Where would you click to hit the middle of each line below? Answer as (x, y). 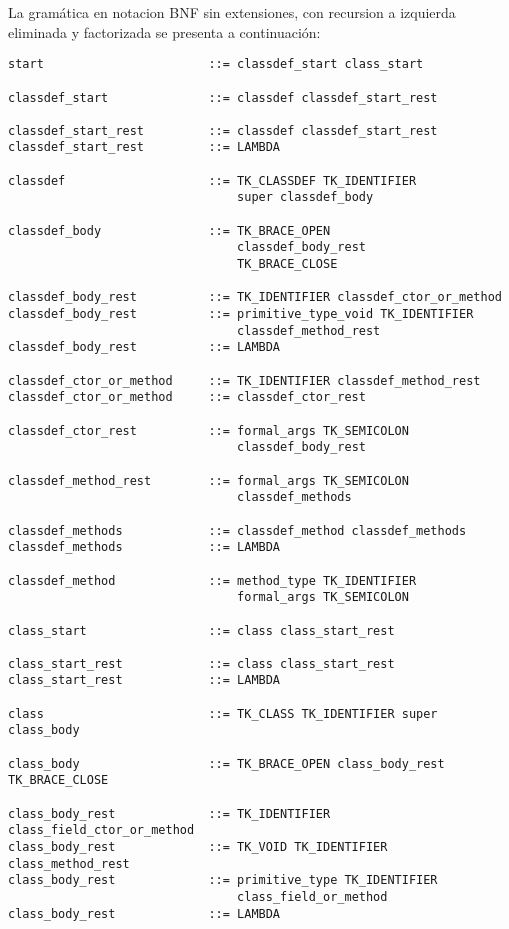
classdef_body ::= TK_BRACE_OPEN (169, 230)
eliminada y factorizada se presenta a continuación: (164, 31)
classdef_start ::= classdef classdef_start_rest (223, 97)
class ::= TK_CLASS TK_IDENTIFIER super (223, 713)
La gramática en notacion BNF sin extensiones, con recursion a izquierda (232, 12)
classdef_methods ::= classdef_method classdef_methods (237, 530)
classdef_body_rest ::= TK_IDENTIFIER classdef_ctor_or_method (255, 297)
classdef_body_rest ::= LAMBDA (144, 347)
